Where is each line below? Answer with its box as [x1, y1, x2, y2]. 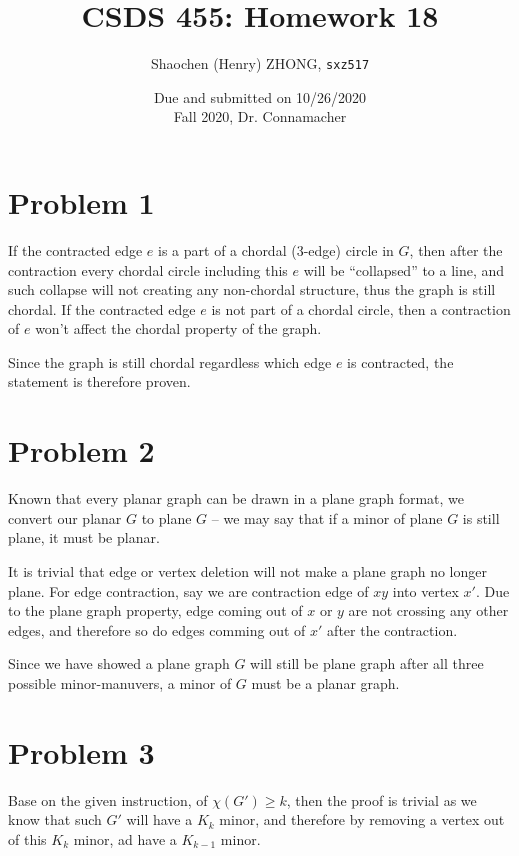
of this [8, 828, 47, 849]
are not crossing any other [348, 600, 509, 621]
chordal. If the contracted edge [8, 298, 196, 319]
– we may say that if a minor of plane [211, 507, 443, 528]
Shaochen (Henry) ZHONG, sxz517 [150, 53, 370, 74]
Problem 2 [8, 430, 155, 471]
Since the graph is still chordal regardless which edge [8, 351, 332, 372]
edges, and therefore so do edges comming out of [8, 619, 306, 640]
